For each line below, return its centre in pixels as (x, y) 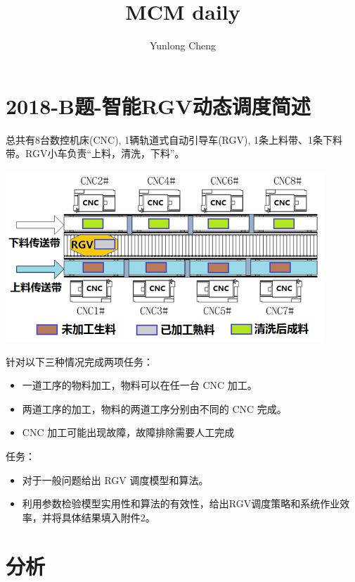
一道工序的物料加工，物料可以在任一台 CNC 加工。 (140, 385)
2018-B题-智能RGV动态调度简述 (158, 105)
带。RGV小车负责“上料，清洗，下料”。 (95, 153)
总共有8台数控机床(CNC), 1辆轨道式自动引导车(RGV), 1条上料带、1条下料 (174, 139)
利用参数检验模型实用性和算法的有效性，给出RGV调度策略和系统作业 (181, 503)
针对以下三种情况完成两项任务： (79, 361)
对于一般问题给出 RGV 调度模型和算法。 (115, 479)
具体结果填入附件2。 (108, 517)
